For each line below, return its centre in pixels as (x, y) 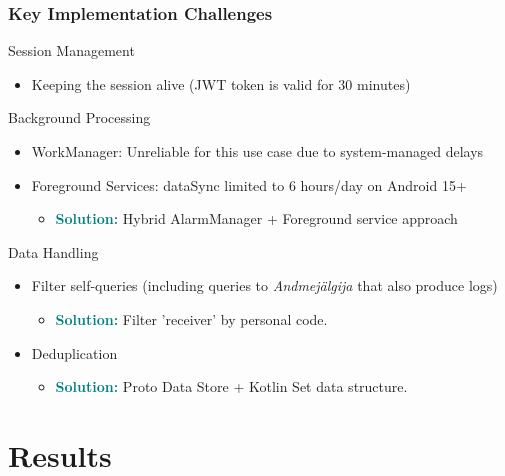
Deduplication (74, 352)
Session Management (71, 50)
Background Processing (79, 117)
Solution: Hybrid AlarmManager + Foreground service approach (256, 218)
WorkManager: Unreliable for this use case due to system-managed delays (257, 151)
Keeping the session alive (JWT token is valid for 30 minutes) (221, 83)
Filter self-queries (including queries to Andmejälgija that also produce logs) (264, 285)
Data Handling (53, 251)
